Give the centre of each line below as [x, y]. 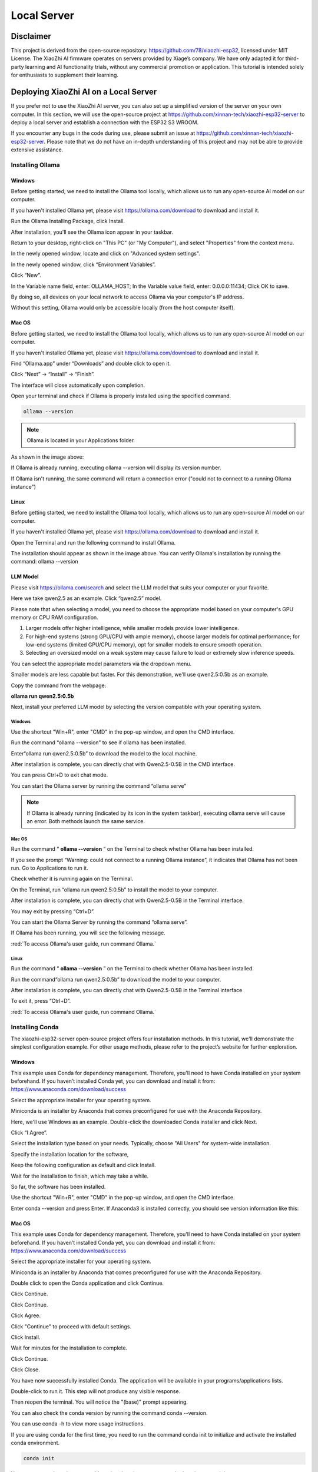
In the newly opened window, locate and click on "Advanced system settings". [105, 254]
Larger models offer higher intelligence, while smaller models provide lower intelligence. [132, 628]
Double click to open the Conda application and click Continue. [87, 1283]
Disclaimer [31, 36]
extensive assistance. [37, 150]
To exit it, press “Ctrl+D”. [41, 1001]
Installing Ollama [35, 165]
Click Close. [26, 1370]
